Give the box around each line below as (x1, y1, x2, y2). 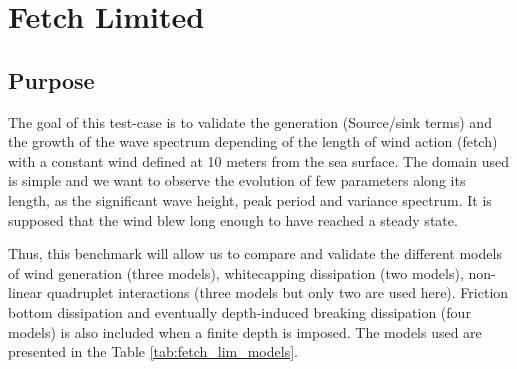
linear (8, 282, 43, 303)
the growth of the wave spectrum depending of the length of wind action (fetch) (8, 131, 498, 152)
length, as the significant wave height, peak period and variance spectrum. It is (8, 189, 492, 210)
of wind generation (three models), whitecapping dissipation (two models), (8, 262, 464, 283)
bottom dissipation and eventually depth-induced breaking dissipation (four (8, 301, 471, 322)
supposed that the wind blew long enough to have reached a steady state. (8, 209, 458, 230)
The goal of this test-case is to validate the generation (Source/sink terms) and (8, 111, 492, 132)
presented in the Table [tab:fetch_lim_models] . (8, 341, 298, 362)
